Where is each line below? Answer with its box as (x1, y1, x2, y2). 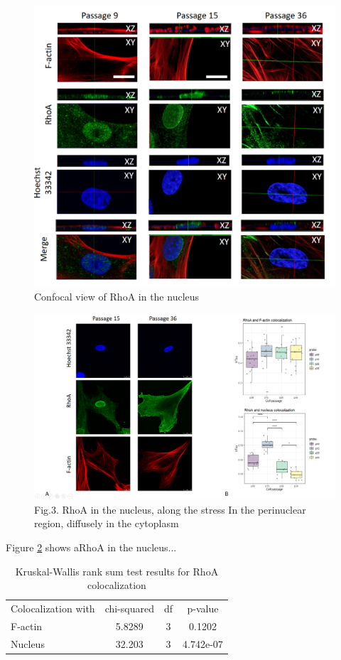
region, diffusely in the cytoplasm (34, 516, 179, 531)
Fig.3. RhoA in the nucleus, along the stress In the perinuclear (34, 502, 306, 516)
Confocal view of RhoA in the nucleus (34, 288, 200, 303)
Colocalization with (11, 601, 95, 616)
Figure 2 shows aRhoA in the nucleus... (6, 540, 177, 555)
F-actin (11, 618, 43, 633)
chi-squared (104, 601, 154, 616)
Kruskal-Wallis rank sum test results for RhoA (15, 563, 219, 578)
